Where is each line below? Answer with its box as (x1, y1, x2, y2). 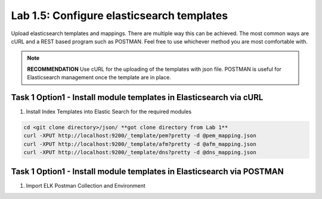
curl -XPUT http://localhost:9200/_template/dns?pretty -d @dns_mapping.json (23, 149, 256, 156)
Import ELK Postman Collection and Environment (26, 182, 145, 189)
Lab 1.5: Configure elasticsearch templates (11, 9, 228, 22)
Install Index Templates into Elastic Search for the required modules (26, 108, 192, 116)
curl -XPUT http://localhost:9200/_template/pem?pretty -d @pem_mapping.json (23, 132, 256, 139)
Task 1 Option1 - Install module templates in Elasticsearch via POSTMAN (11, 166, 284, 176)
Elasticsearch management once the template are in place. (27, 74, 171, 81)
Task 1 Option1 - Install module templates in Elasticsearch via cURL (11, 92, 264, 102)
